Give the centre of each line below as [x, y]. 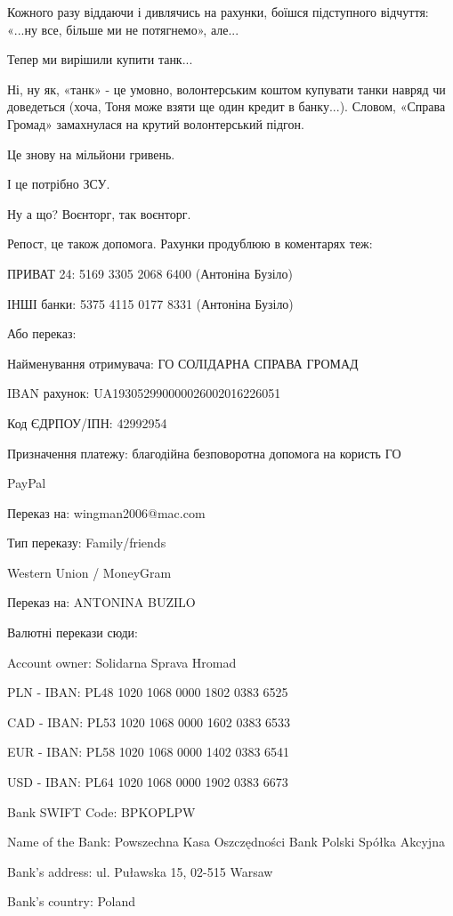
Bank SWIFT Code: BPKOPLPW [101, 811]
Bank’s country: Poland [72, 901]
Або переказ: [42, 333]
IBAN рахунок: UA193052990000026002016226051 [144, 393]
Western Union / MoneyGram [89, 572]
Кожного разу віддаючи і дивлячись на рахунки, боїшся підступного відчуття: [218, 12]
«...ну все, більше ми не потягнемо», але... [123, 29]
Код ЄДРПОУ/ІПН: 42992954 [87, 422]
